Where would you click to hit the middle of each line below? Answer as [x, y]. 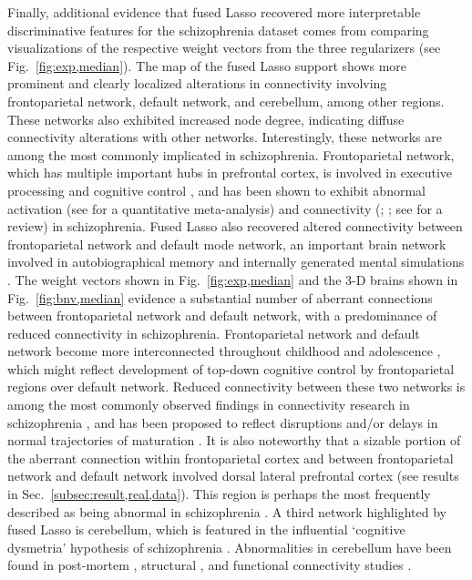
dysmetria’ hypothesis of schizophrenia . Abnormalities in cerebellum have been [230, 547]
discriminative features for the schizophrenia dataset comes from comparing [218, 30]
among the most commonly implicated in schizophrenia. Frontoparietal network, [231, 154]
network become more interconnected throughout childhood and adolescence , [224, 351]
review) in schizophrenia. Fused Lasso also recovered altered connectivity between [235, 226]
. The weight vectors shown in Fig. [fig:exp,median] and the [174, 279]
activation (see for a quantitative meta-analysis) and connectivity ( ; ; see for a [225, 208]
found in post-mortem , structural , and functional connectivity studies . [210, 565]
